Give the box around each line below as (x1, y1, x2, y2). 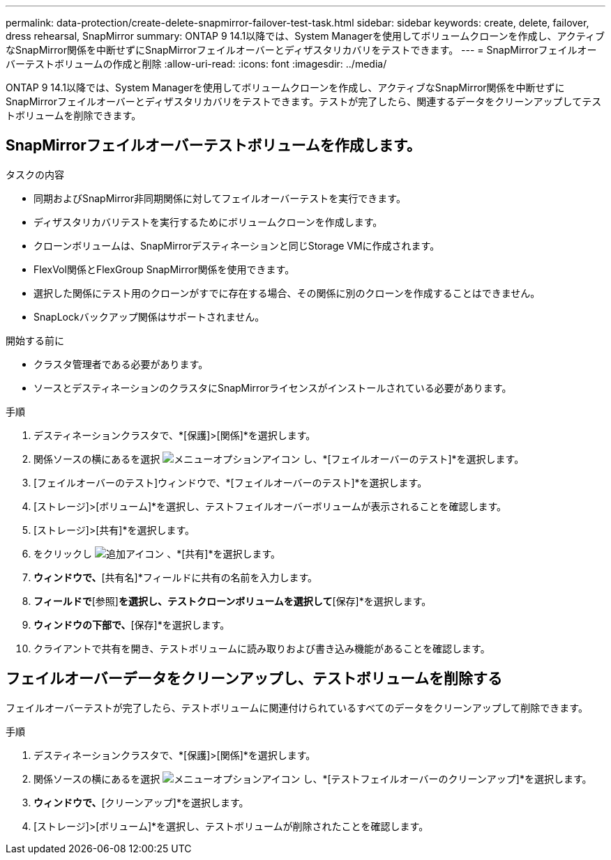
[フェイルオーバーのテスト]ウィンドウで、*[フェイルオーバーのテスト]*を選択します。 (33, 476, 428, 489)
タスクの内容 (6, 168, 64, 181)
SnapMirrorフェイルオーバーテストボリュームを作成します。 (6, 137, 421, 155)
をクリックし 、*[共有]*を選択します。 (33, 547, 281, 560)
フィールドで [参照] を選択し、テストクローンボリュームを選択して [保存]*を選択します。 (33, 594, 432, 607)
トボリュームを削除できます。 (6, 109, 142, 121)
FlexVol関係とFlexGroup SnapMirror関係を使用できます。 (33, 263, 295, 275)
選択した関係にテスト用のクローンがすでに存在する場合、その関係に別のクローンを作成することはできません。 (33, 286, 541, 299)
